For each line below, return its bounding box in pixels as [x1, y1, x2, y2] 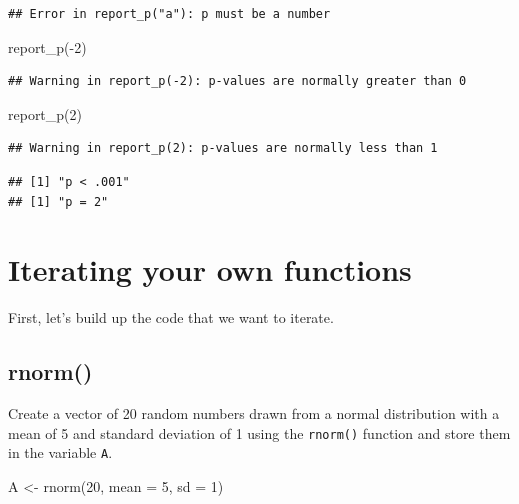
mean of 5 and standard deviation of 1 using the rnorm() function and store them [8, 422, 511, 443]
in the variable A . [8, 442, 113, 463]
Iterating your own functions [8, 249, 412, 290]
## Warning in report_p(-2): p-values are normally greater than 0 [8, 74, 467, 89]
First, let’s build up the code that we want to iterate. [8, 307, 334, 328]
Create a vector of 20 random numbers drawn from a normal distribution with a [8, 403, 500, 424]
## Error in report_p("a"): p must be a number [8, 7, 331, 21]
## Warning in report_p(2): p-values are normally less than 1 [8, 141, 438, 156]
